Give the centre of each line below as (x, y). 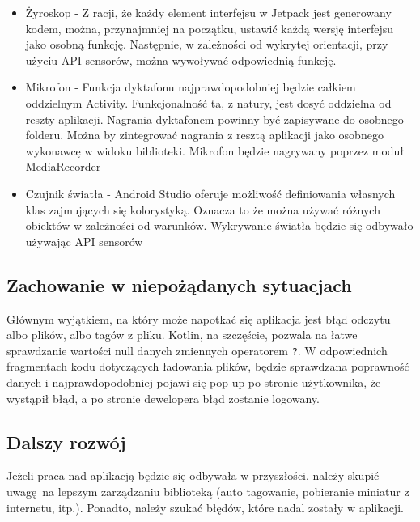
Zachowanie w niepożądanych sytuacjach (179, 284)
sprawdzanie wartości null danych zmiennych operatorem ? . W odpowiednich (197, 350)
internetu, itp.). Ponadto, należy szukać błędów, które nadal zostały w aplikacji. (205, 507)
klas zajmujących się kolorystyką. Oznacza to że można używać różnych (203, 209)
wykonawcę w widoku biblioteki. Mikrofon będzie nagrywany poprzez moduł (215, 150)
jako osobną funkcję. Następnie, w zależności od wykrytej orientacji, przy (207, 44)
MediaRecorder (63, 166)
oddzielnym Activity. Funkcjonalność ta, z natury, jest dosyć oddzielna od (208, 102)
